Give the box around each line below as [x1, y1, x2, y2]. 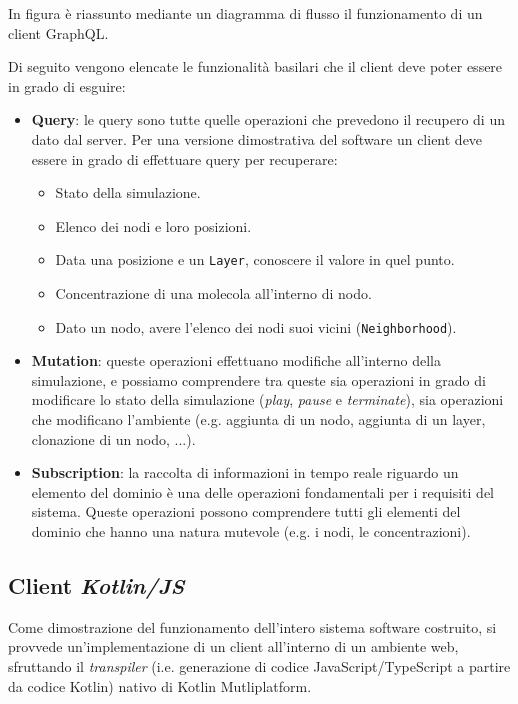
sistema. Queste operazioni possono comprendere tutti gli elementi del [31, 501, 461, 522]
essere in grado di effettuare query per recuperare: [31, 148, 338, 169]
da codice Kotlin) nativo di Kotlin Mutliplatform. [8, 675, 312, 696]
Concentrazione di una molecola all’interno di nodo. [55, 283, 372, 303]
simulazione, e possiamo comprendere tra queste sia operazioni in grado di [31, 369, 486, 390]
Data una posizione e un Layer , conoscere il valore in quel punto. [55, 249, 455, 270]
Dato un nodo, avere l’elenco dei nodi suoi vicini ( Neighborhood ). [55, 316, 457, 337]
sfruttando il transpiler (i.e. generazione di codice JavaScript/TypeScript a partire [8, 655, 511, 676]
